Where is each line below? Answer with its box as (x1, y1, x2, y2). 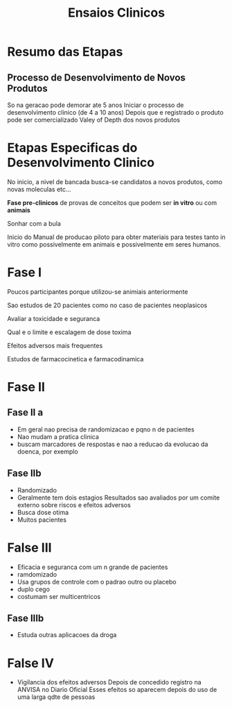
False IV (7, 655, 54, 671)
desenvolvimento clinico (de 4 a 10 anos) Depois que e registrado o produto (7, 108, 224, 116)
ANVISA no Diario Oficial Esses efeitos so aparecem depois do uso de (17, 686, 217, 694)
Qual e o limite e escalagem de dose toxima (7, 328, 132, 336)
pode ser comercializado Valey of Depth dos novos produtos (7, 116, 180, 124)
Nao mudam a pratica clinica (17, 432, 99, 441)
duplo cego (17, 585, 51, 593)
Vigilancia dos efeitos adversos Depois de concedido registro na (17, 678, 202, 686)
